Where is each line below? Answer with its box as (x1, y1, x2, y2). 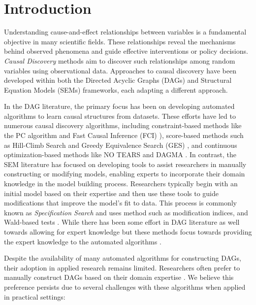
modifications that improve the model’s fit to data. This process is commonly (4, 198, 237, 208)
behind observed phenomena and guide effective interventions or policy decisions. (4, 46, 248, 56)
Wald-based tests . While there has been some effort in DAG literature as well (4, 217, 240, 227)
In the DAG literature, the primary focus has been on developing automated (4, 101, 235, 111)
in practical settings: (4, 291, 65, 302)
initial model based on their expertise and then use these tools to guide (4, 188, 219, 198)
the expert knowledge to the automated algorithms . (4, 236, 161, 246)
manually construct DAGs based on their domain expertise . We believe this (4, 272, 234, 282)
